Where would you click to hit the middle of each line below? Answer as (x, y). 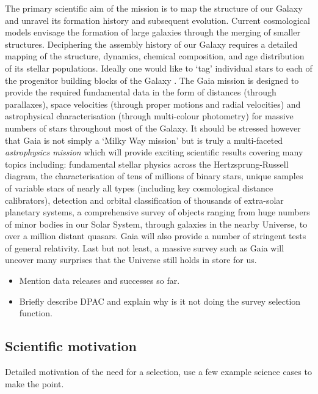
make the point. (34, 383)
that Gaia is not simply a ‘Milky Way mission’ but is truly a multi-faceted (144, 140)
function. (36, 313)
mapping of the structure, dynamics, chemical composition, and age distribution (155, 56)
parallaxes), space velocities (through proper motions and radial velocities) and (153, 104)
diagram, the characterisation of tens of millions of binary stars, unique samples (154, 176)
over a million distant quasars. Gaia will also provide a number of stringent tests (156, 236)
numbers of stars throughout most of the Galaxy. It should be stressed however (153, 128)
